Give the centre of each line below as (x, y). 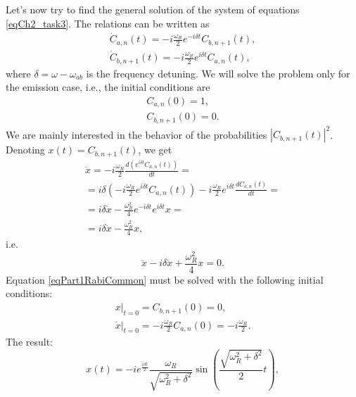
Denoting (25, 150)
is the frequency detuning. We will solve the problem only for (218, 73)
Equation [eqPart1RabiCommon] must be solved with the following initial (165, 279)
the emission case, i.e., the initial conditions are (108, 87)
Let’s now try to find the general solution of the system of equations (153, 9)
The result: (30, 342)
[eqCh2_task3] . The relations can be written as (108, 23)
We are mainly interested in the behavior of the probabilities (136, 134)
